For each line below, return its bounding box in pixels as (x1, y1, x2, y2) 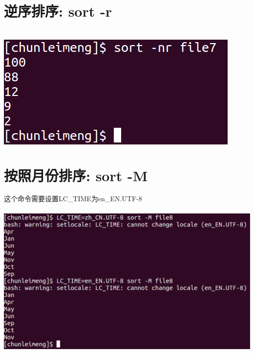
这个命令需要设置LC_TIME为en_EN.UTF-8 (4, 193, 142, 204)
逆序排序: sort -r (4, 1, 112, 21)
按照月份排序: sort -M (4, 165, 148, 185)
